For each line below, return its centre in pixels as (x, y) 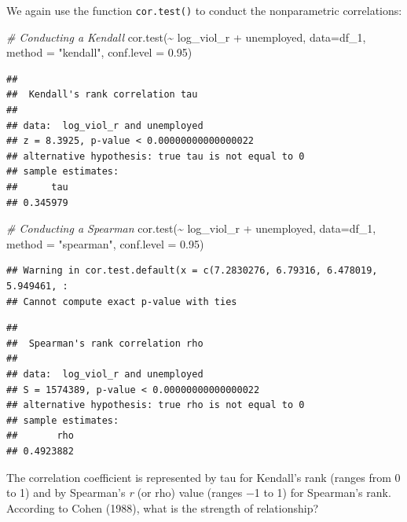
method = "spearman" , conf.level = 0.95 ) (105, 243)
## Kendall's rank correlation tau (102, 95)
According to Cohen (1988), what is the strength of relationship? (163, 507)
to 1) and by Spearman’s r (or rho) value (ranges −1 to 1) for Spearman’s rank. (199, 493)
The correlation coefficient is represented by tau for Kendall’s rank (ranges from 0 (203, 477)
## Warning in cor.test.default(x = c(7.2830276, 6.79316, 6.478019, (192, 271)
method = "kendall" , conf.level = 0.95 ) (99, 52)
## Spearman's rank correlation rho (105, 343)
